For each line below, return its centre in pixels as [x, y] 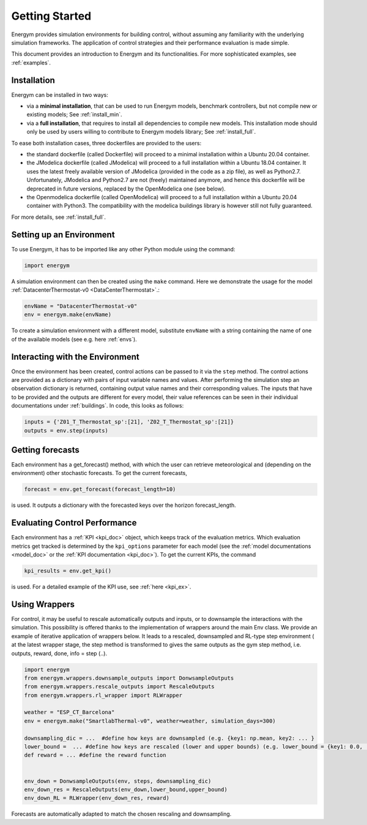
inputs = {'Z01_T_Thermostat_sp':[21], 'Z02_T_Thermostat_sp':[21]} [129, 422]
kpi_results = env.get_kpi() [68, 571]
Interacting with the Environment [76, 356]
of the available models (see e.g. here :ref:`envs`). [74, 339]
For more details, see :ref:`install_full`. [59, 217]
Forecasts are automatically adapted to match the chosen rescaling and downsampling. [121, 814]
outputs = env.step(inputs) [66, 430]
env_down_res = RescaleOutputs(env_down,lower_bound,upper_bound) [126, 790]
